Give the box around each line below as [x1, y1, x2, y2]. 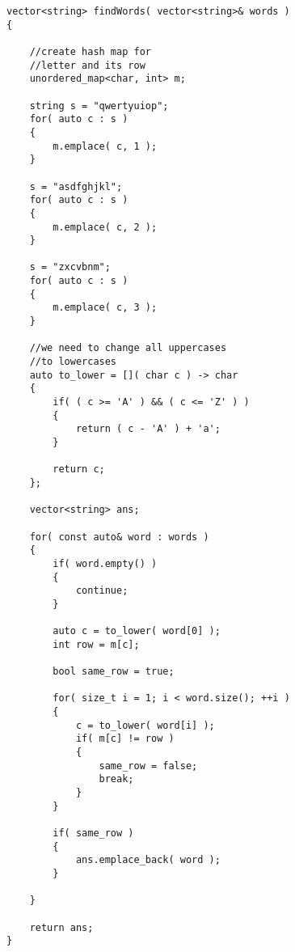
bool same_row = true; [53, 666, 175, 678]
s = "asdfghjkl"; [29, 180, 123, 193]
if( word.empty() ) [53, 557, 158, 569]
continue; [75, 585, 129, 597]
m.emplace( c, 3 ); [53, 302, 158, 314]
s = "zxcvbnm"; [29, 261, 111, 273]
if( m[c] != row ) [75, 733, 175, 745]
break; [99, 773, 134, 785]
